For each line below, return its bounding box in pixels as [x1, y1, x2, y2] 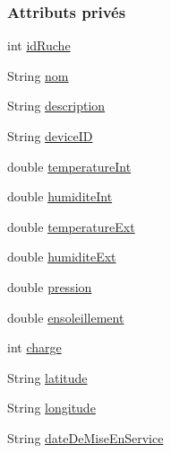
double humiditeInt [7, 187, 113, 206]
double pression [7, 277, 92, 296]
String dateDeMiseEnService [7, 428, 164, 447]
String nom [7, 66, 69, 84]
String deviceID [7, 127, 93, 145]
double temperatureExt [7, 217, 135, 235]
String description [7, 96, 106, 115]
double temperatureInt [7, 156, 132, 175]
